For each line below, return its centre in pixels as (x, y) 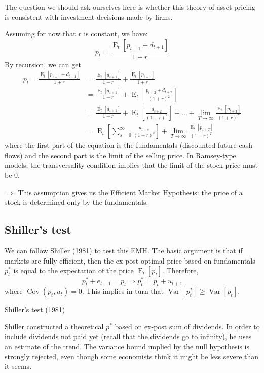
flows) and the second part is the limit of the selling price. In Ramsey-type (120, 155)
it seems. (18, 366)
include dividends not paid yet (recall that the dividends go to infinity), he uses (128, 336)
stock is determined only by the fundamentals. (77, 202)
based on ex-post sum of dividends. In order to (187, 326)
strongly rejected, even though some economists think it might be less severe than (132, 356)
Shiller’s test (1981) (35, 309)
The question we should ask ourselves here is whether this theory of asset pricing (130, 7)
